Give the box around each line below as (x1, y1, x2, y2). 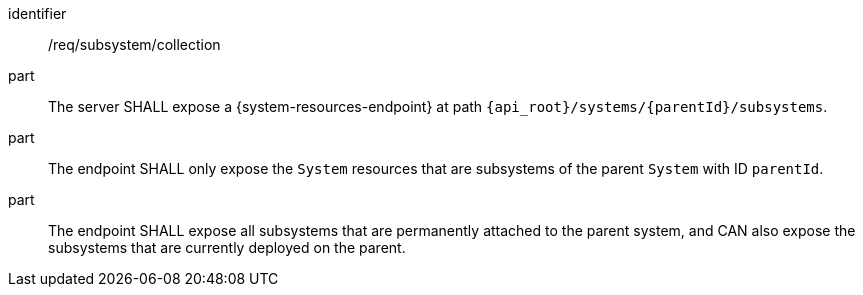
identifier (8, 5, 67, 22)
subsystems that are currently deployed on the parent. (48, 239, 406, 256)
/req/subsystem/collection (48, 36, 221, 53)
